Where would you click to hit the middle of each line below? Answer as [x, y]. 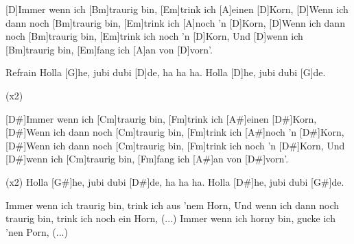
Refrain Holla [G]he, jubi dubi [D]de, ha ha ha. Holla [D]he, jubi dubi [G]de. [166, 72]
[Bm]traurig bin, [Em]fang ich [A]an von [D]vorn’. [109, 49]
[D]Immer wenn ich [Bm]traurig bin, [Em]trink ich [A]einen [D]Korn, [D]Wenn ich [177, 9]
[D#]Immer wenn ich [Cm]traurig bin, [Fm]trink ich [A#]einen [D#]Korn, [161, 118]
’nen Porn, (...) [37, 231]
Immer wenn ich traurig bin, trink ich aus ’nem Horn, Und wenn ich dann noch [173, 205]
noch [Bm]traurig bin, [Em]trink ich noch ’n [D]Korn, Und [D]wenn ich [154, 36]
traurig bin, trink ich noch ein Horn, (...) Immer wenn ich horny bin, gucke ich [170, 218]
